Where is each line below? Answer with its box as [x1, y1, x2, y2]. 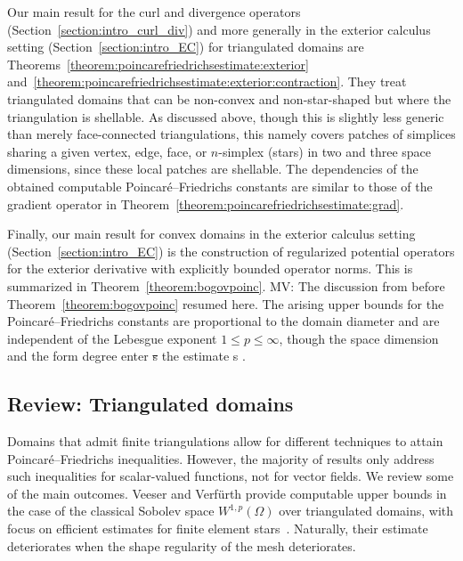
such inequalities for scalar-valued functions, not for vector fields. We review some [7, 467, 454, 485]
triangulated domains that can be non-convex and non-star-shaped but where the [7, 89, 451, 108]
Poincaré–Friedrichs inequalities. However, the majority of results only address [7, 449, 435, 467]
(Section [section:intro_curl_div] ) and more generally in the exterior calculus [7, 20, 431, 38]
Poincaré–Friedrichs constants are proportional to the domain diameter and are [7, 312, 440, 330]
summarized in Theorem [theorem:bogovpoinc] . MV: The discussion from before [7, 276, 445, 295]
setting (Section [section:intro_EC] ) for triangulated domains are [7, 37, 364, 56]
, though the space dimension [279, 329, 439, 347]
